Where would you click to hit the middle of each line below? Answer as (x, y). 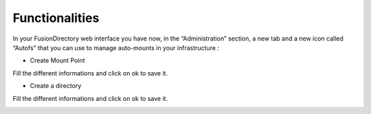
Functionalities (56, 18)
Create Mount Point (57, 60)
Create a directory (56, 86)
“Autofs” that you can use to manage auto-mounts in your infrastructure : (116, 47)
